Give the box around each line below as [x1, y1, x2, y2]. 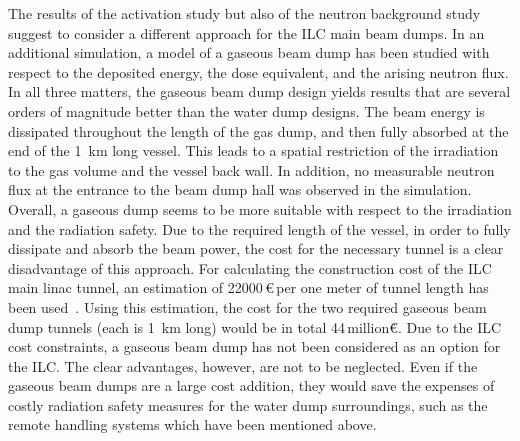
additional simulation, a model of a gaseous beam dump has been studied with [8, 42, 490, 63]
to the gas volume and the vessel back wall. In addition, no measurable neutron [8, 159, 495, 180]
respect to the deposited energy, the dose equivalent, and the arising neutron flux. [8, 61, 509, 82]
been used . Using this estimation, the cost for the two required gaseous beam [8, 296, 487, 317]
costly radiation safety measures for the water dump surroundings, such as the [8, 394, 488, 415]
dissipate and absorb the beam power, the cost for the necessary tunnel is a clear [8, 238, 504, 259]
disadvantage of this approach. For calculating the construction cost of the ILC [8, 257, 492, 278]
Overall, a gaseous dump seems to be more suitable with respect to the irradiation [8, 198, 512, 219]
